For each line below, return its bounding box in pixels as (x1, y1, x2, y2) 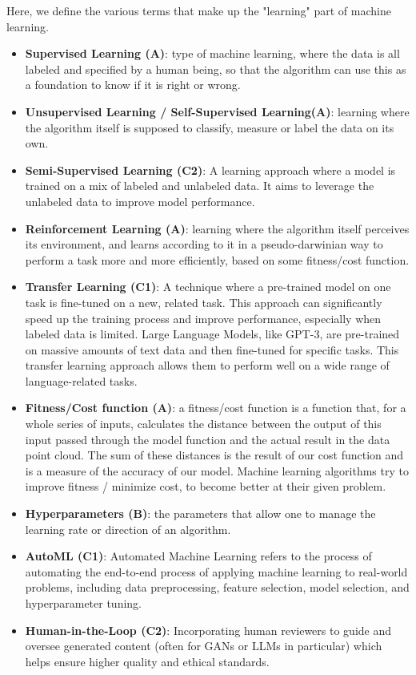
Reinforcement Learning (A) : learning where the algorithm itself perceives (25, 220, 410, 236)
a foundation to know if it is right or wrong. (25, 76, 241, 93)
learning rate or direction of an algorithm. (25, 520, 231, 537)
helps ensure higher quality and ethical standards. (25, 653, 270, 669)
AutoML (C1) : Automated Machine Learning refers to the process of (25, 548, 372, 564)
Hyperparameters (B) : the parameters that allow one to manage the (25, 505, 376, 522)
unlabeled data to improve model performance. (25, 192, 255, 209)
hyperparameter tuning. (25, 595, 142, 611)
